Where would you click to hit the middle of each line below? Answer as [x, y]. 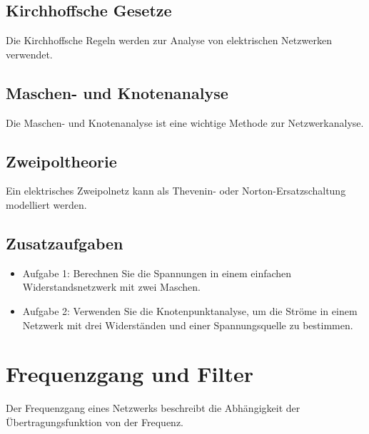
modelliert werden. [46, 204]
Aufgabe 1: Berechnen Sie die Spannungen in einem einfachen [157, 273]
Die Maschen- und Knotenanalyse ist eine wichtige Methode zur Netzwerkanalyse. [185, 122]
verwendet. [29, 54]
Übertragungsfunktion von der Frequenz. [95, 422]
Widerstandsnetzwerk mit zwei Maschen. [111, 287]
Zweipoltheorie [61, 161]
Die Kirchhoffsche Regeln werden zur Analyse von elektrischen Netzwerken [169, 40]
